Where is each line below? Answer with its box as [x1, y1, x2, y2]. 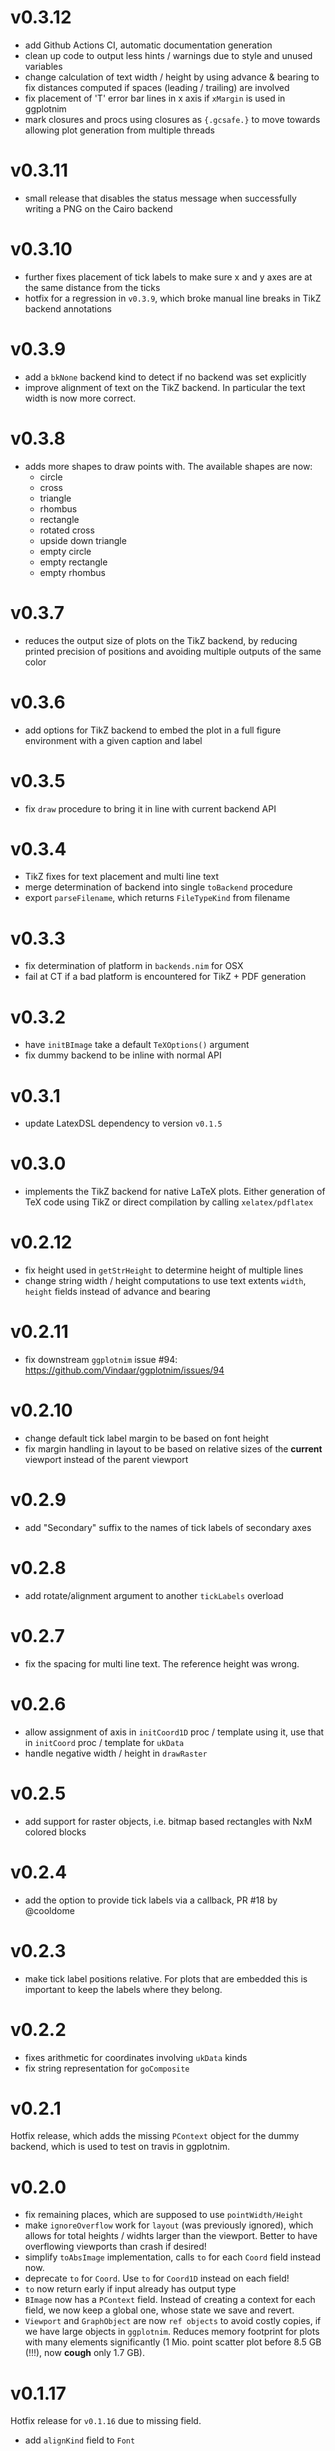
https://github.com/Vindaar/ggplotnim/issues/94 [24, 1364, 225, 1376]
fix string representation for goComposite [24, 2062, 190, 2074]
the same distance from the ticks [24, 281, 161, 293]
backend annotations [24, 302, 113, 315]
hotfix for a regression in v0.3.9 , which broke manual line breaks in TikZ [24, 292, 322, 304]
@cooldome [24, 1904, 75, 1916]
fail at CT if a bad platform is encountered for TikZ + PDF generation [24, 971, 307, 983]
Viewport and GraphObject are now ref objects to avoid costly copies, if [24, 2315, 322, 2327]
